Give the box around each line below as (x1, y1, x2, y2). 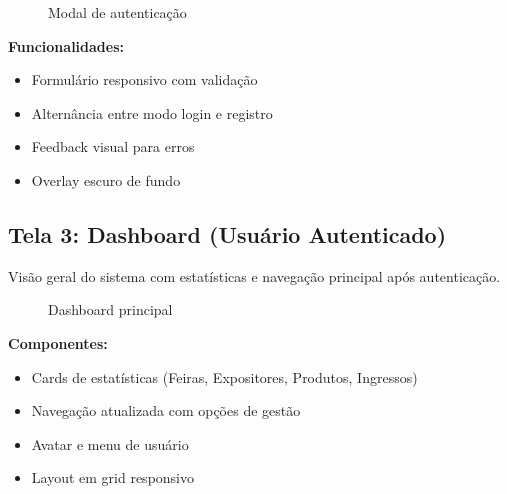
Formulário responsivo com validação (31, 69, 258, 90)
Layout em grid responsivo (31, 467, 195, 488)
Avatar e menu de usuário (31, 433, 189, 454)
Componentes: (8, 332, 108, 353)
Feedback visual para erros (31, 136, 195, 157)
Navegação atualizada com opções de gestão (31, 400, 301, 421)
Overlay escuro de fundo (31, 169, 181, 190)
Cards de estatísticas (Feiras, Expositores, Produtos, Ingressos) (31, 366, 418, 387)
